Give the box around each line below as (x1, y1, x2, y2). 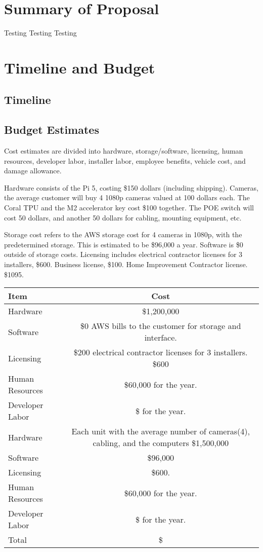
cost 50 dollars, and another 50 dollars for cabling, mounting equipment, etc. (4, 212, 242, 223)
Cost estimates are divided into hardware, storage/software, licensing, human (4, 145, 243, 156)
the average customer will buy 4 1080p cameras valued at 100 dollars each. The (4, 192, 250, 203)
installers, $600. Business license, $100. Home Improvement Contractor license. (4, 259, 248, 270)
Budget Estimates (4, 122, 99, 137)
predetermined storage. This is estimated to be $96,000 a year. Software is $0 (4, 239, 243, 249)
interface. (144, 332, 177, 344)
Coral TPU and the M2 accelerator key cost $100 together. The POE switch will (4, 202, 254, 213)
